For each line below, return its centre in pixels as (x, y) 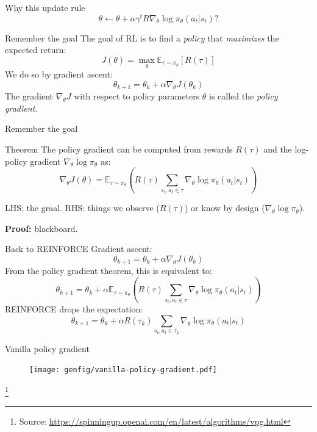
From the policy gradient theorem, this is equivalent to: (109, 271)
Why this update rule (45, 7)
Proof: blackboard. (41, 228)
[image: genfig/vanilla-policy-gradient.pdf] (123, 370)
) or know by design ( (225, 208)
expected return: (36, 50)
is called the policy (244, 96)
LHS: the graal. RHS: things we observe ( (82, 208)
